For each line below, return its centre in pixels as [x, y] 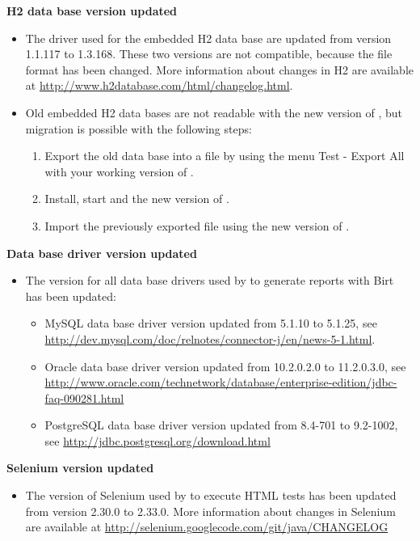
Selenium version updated [80, 468]
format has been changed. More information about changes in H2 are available [220, 69]
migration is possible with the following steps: [139, 128]
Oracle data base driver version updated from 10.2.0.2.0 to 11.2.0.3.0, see [225, 366]
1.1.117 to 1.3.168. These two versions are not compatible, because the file [209, 54]
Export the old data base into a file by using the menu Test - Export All [225, 156]
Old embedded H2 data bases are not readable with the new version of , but [214, 112]
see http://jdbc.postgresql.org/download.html [157, 440]
